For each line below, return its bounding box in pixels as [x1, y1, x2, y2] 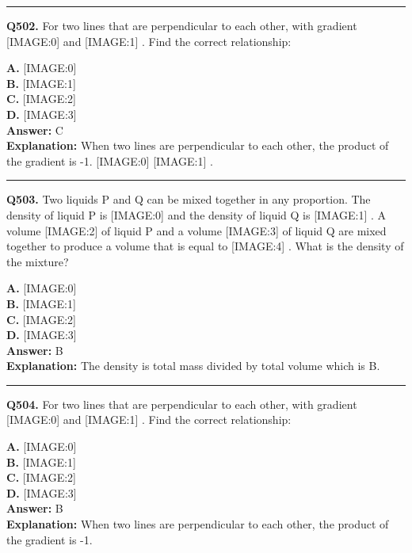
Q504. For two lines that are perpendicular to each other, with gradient [6, 395, 357, 412]
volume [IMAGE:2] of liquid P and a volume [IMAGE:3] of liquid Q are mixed [6, 222, 387, 238]
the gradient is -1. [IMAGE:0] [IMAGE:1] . [6, 152, 213, 169]
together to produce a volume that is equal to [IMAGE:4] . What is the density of [6, 238, 404, 254]
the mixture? [6, 253, 69, 269]
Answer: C [6, 121, 63, 138]
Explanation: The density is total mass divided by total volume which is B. [6, 357, 380, 374]
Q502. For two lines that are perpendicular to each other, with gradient [6, 17, 357, 33]
